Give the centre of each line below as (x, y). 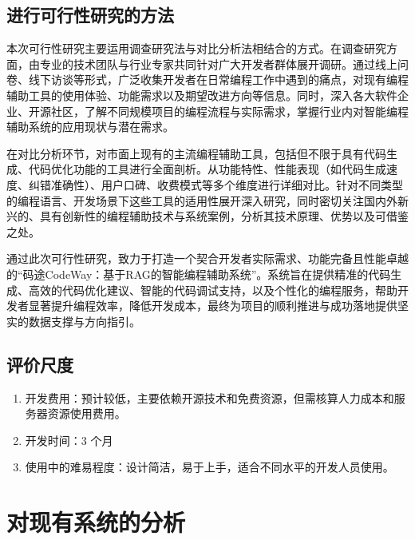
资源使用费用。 (87, 413)
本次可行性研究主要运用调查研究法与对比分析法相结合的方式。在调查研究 (196, 48)
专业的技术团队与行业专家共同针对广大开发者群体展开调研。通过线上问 (224, 64)
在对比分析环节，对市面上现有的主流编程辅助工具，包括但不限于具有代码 (196, 153)
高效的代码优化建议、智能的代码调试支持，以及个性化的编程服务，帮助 (213, 290)
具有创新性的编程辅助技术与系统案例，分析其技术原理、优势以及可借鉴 (224, 216)
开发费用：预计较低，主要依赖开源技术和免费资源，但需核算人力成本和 (209, 397)
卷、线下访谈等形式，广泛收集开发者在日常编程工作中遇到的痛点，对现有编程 (207, 79)
